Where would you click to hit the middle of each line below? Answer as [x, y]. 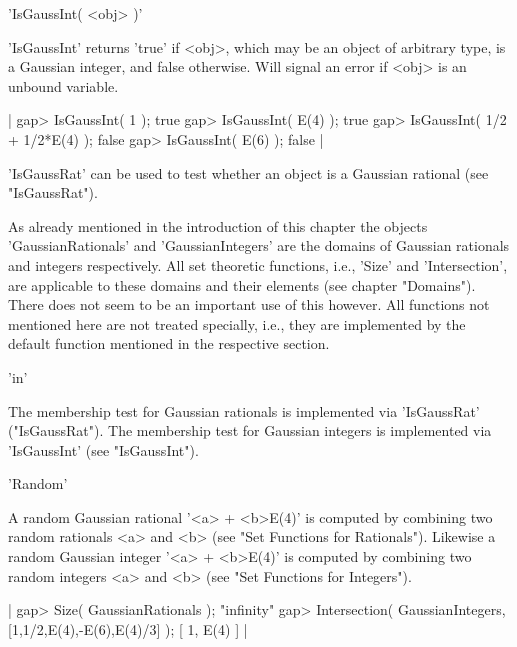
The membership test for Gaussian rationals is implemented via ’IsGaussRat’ [244, 410]
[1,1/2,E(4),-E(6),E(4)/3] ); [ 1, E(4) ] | [128, 628]
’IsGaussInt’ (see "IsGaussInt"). [103, 449]
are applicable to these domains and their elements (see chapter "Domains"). [242, 284]
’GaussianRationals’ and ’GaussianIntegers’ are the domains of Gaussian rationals [259, 245]
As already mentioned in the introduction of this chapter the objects [218, 225]
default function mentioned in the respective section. [169, 343]
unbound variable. [63, 85]
